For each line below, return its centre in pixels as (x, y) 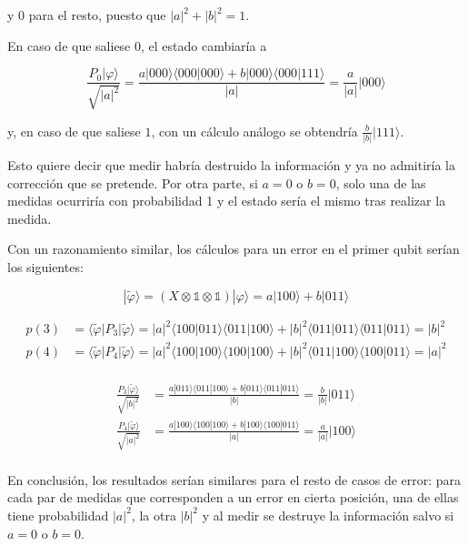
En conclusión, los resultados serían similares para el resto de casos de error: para (234, 479)
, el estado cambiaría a (204, 45)
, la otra (154, 515)
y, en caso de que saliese (74, 131)
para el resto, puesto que (97, 15)
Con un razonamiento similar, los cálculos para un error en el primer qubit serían (234, 249)
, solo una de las (381, 182)
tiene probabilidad (58, 515)
